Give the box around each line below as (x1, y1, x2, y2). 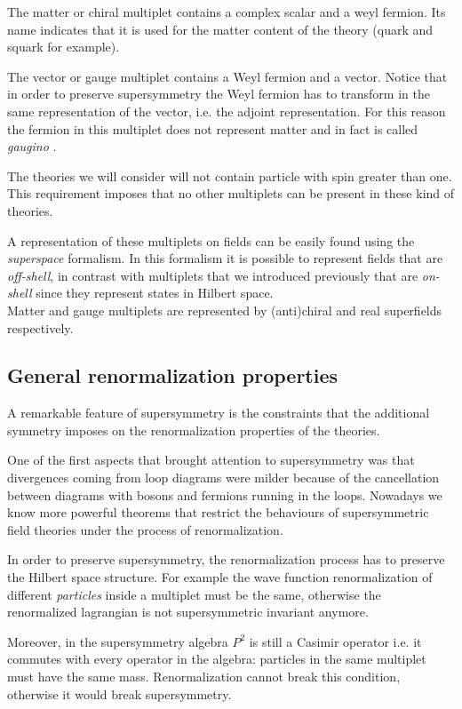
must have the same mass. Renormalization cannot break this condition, (7, 667, 401, 686)
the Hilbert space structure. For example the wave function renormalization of (7, 568, 433, 586)
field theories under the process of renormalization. (7, 520, 283, 538)
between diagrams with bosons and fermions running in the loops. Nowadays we (7, 485, 442, 504)
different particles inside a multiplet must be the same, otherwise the (7, 585, 381, 603)
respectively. (7, 318, 74, 337)
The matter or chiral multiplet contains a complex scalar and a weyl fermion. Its (7, 3, 446, 20)
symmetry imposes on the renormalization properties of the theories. (7, 420, 380, 439)
